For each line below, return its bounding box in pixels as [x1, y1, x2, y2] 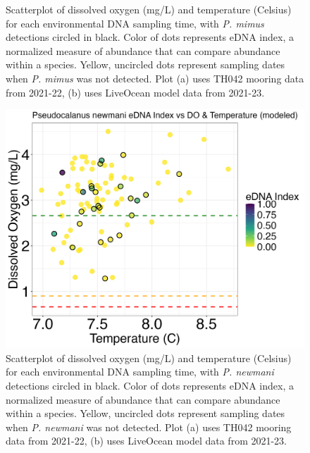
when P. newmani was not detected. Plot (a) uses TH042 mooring [6, 419, 292, 434]
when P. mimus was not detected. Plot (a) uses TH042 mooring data [6, 70, 304, 85]
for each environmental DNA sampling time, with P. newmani [6, 364, 274, 379]
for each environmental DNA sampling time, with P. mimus [6, 15, 264, 30]
